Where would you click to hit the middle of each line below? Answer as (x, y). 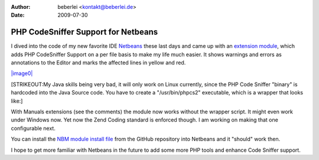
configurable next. (33, 128)
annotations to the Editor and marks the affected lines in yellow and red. (98, 63)
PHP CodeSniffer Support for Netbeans (84, 32)
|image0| (22, 73)
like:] (17, 101)
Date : (18, 15)
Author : (21, 7)
